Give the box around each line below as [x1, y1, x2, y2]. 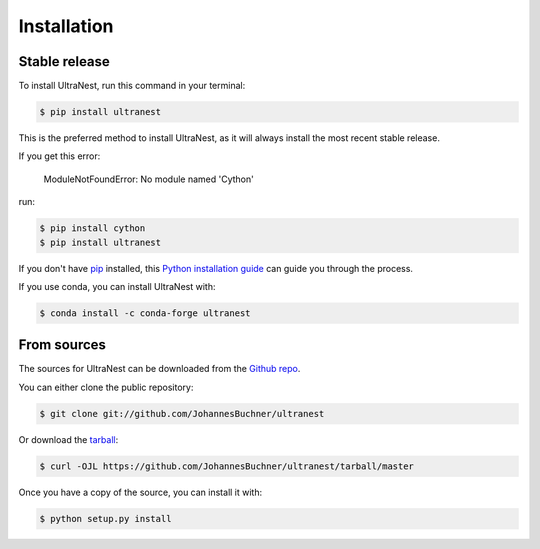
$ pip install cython [39, 223, 146, 234]
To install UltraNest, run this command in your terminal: [18, 80, 246, 92]
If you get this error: [18, 150, 101, 162]
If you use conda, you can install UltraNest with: [18, 280, 216, 292]
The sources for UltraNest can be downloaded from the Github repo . [18, 363, 301, 375]
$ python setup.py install [39, 513, 172, 524]
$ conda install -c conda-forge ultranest [39, 307, 251, 319]
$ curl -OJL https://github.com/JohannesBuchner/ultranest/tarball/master [39, 460, 415, 472]
